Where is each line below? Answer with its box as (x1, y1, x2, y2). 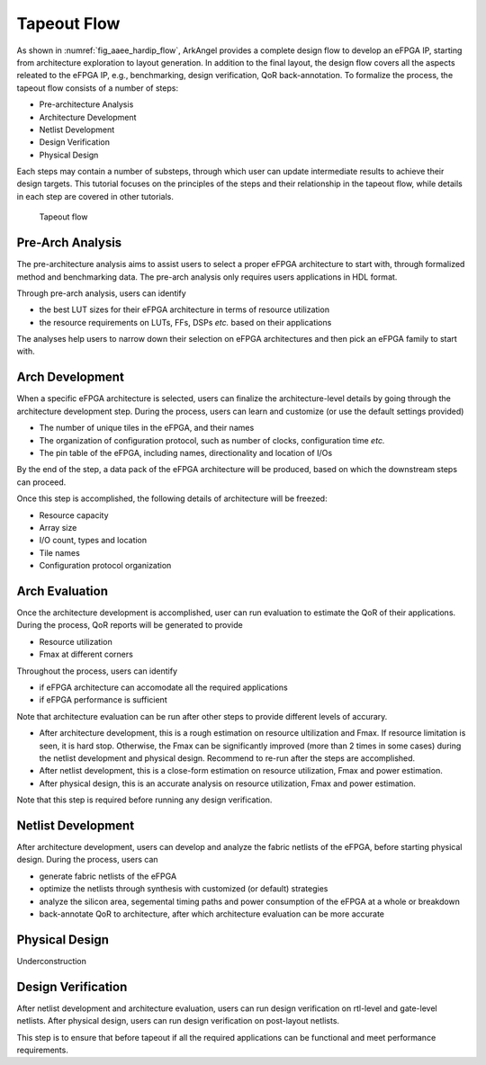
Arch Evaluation (16, 583, 108, 598)
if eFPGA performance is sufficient (39, 694, 167, 705)
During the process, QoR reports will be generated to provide (16, 620, 243, 631)
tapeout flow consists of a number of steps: (16, 82, 179, 94)
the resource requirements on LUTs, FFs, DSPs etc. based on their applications (39, 317, 332, 327)
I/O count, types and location (39, 535, 148, 546)
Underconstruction (16, 955, 87, 966)
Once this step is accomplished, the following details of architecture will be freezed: (16, 493, 328, 504)
